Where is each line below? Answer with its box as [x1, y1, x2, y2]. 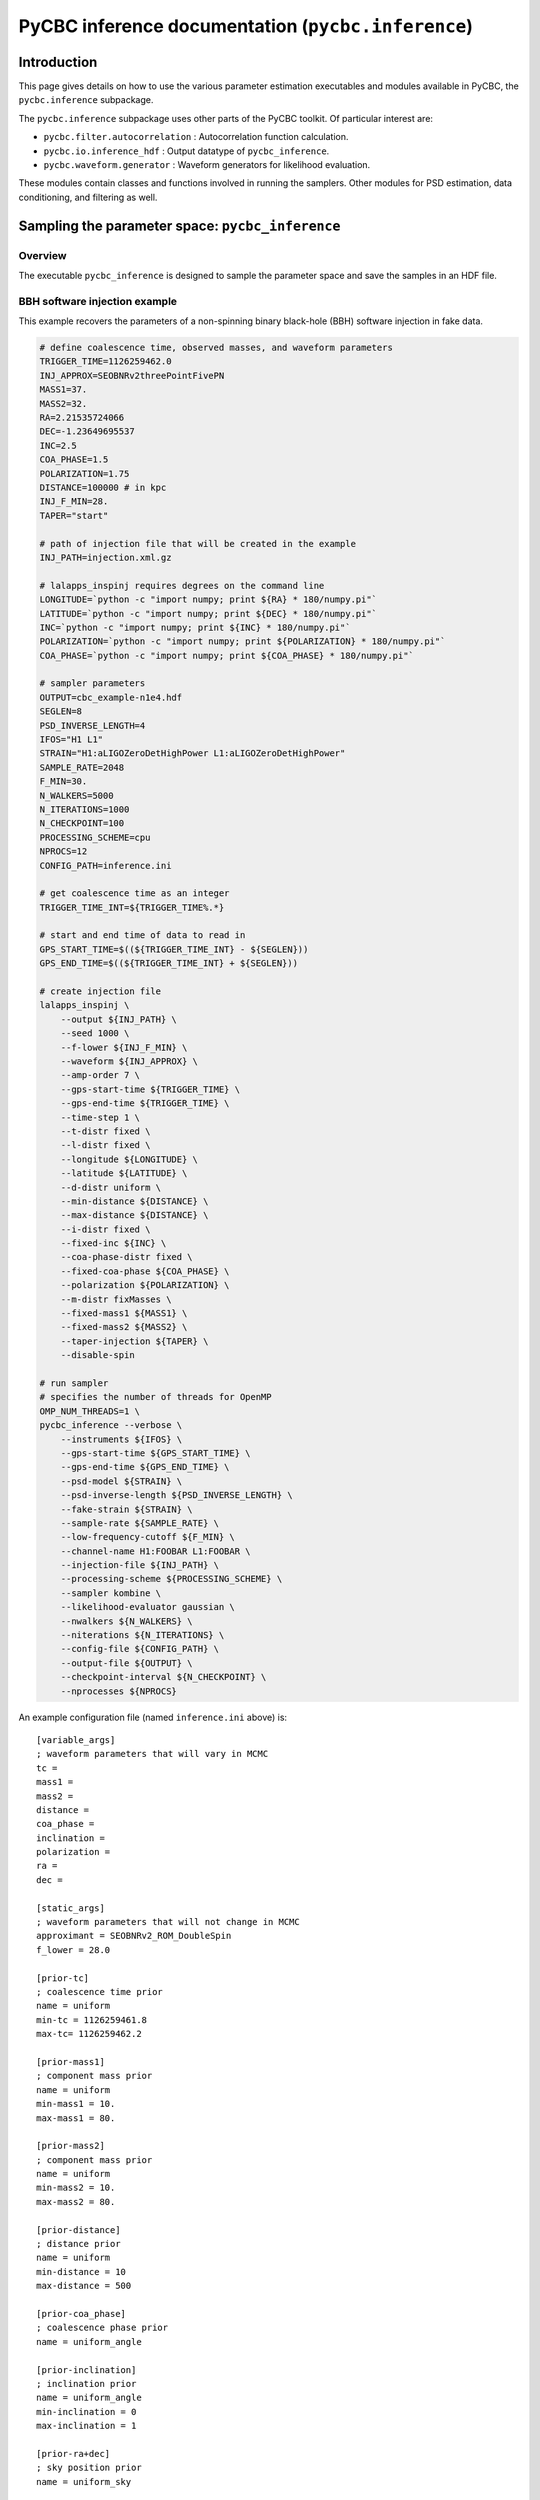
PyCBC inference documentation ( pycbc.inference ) [18, 15, 474, 37]
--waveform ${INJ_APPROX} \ [60, 1056, 199, 1067]
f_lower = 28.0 [36, 1944, 111, 1955]
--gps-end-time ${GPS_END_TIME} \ [60, 1461, 230, 1473]
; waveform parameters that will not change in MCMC [36, 1916, 300, 1928]
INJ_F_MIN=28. [39, 496, 109, 507]
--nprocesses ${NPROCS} [60, 1685, 177, 1697]
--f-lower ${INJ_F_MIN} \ [60, 1041, 188, 1053]
